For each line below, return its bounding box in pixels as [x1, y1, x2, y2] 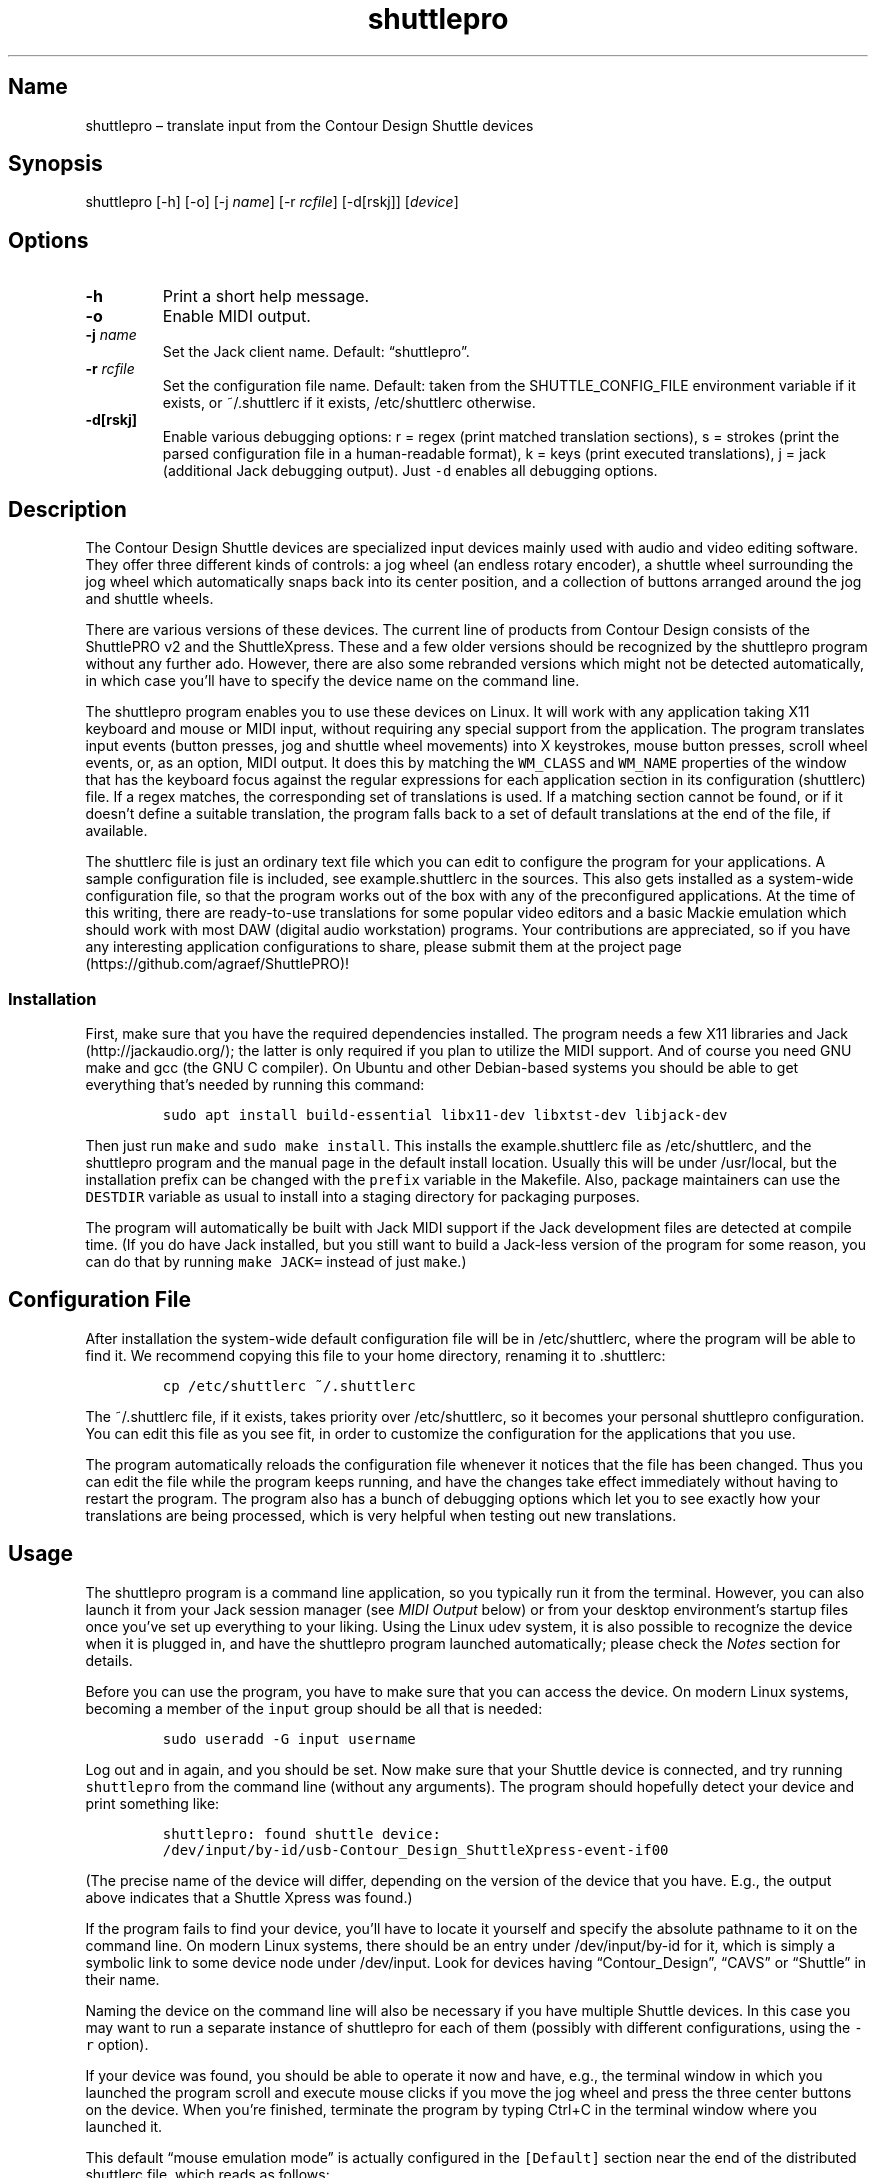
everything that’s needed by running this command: [85, 1075, 425, 1093]
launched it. [85, 2117, 163, 2135]
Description [8, 496, 127, 522]
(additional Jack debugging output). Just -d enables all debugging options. [162, 462, 658, 480]
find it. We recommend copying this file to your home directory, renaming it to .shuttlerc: [85, 1346, 666, 1364]
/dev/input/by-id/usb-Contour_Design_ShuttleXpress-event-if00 [162, 1841, 669, 1858]
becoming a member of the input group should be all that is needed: [85, 1699, 543, 1717]
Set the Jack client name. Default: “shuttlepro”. [162, 343, 470, 361]
